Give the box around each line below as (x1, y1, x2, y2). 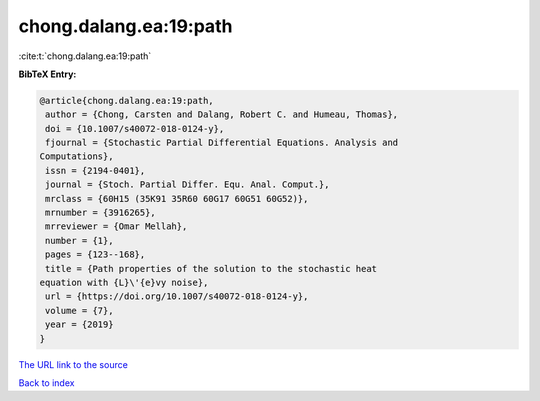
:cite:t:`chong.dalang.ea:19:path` (18, 50, 152, 62)
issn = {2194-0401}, (45, 165, 146, 176)
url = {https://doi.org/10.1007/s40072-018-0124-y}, (45, 291, 309, 302)
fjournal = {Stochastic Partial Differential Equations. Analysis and (45, 137, 399, 149)
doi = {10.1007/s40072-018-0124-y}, (45, 123, 225, 134)
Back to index (18, 376, 75, 389)
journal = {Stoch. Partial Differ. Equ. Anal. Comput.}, (45, 179, 330, 190)
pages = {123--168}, (45, 249, 146, 260)
